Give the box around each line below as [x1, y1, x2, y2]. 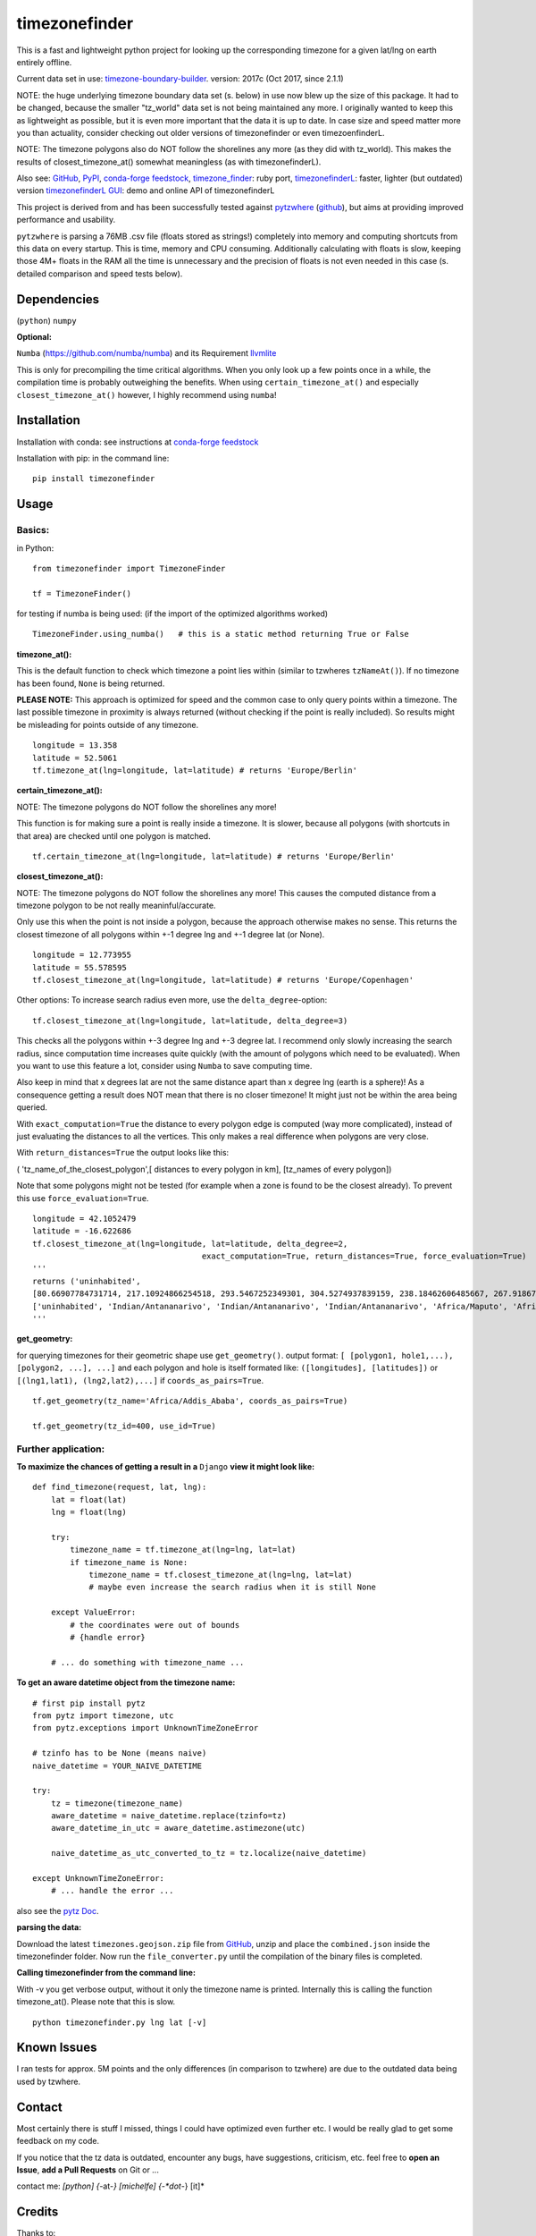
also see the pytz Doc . [16, 1905, 99, 1916]
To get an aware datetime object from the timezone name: [16, 1677, 236, 1688]
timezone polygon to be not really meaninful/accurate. [16, 900, 216, 911]
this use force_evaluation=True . [16, 1192, 149, 1203]
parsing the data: [16, 1922, 82, 1933]
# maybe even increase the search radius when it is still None [88, 1582, 377, 1592]
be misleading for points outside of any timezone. [16, 719, 199, 730]
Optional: [16, 332, 53, 343]
